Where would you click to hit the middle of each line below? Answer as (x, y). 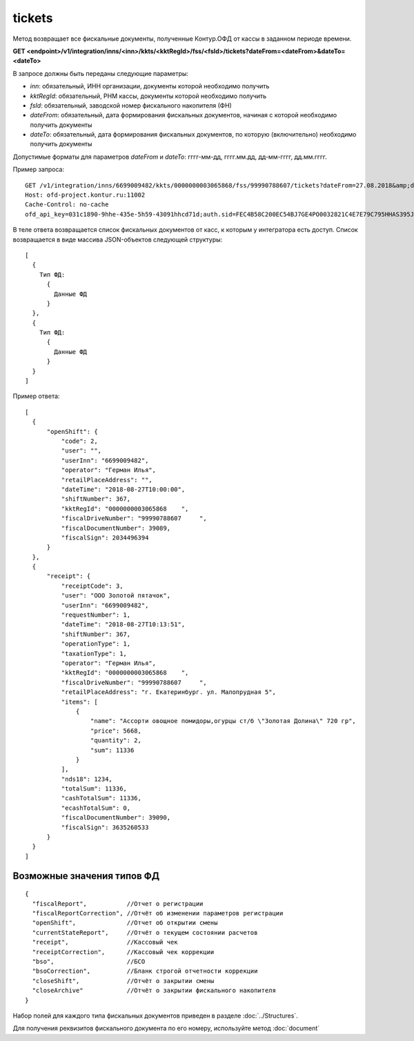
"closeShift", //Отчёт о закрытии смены (123, 981)
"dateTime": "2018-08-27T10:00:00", (123, 489)
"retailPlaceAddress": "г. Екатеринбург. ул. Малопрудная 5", (168, 692)
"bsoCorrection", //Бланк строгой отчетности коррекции (145, 971)
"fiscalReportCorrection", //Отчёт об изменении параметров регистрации (158, 913)
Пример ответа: (36, 396)
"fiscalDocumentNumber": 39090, (116, 818)
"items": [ (79, 702)
